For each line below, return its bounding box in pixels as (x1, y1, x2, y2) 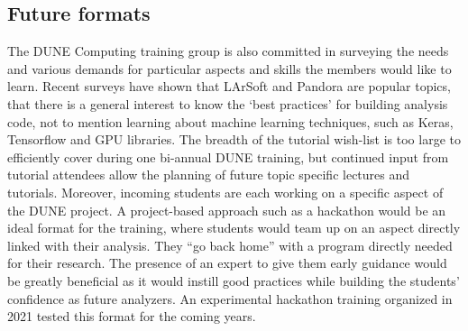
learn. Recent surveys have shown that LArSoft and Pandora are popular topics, (7, 77, 451, 96)
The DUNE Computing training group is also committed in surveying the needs (7, 41, 449, 60)
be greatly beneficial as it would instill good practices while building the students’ (7, 271, 460, 290)
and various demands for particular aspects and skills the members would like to (7, 59, 452, 78)
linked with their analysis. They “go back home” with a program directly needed (7, 235, 453, 254)
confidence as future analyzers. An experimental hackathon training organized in (7, 289, 453, 308)
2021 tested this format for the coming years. (7, 307, 256, 326)
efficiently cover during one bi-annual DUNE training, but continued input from (7, 147, 449, 166)
